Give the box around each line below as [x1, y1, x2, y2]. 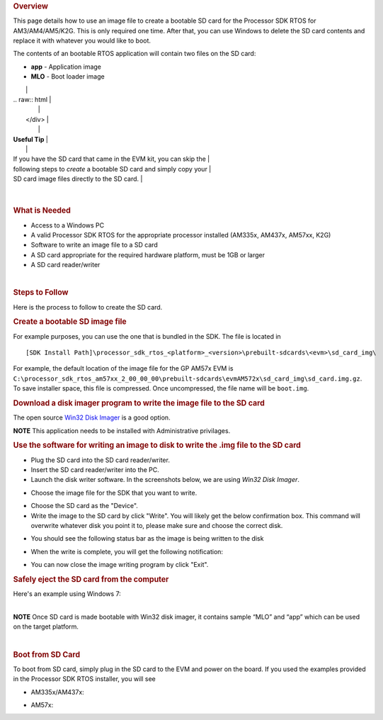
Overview [13, 1, 49, 11]
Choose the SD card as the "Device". [30, 502, 138, 510]
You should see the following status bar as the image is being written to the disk [30, 534, 264, 543]
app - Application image [30, 62, 102, 71]
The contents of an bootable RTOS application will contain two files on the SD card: [13, 50, 256, 58]
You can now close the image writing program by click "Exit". [30, 561, 209, 569]
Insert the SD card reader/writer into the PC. [30, 466, 159, 474]
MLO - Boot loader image [30, 72, 105, 81]
